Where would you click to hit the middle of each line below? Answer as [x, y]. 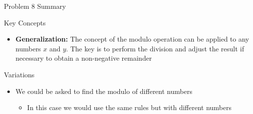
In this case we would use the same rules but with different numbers [129, 107]
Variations [19, 74]
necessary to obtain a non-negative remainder [84, 58]
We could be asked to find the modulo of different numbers [104, 91]
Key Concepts [25, 22]
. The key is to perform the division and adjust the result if [155, 48]
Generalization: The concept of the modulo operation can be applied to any [132, 39]
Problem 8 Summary [35, 6]
